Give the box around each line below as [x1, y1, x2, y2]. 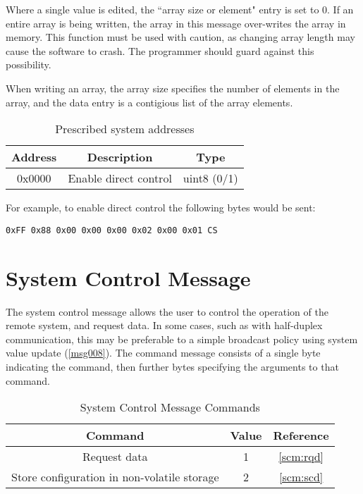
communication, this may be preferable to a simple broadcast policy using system [6, 331, 358, 346]
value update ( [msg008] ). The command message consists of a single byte [6, 345, 321, 360]
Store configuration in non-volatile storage [11, 469, 219, 486]
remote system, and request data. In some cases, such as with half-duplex [6, 318, 323, 333]
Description [87, 149, 153, 166]
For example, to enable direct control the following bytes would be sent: [6, 200, 316, 215]
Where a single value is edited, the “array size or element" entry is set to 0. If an [6, 2, 354, 16]
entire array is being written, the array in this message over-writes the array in [6, 16, 346, 30]
